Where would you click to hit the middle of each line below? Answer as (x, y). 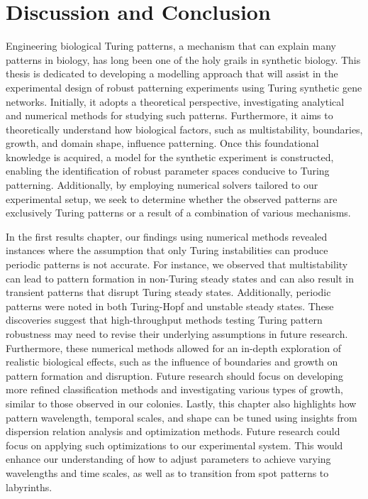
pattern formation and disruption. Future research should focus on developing (175, 375)
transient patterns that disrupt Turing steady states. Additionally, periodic (168, 292)
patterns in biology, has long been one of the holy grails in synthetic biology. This (183, 59)
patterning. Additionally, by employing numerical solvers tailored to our (162, 185)
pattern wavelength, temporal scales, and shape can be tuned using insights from (182, 417)
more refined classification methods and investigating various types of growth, (174, 389)
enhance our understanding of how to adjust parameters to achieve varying (168, 459)
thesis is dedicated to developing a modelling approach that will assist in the (172, 73)
